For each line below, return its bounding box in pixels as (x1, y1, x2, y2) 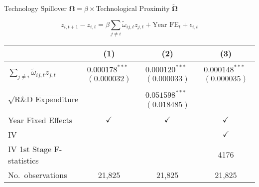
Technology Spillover (4, 3, 67, 13)
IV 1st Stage (8, 143, 52, 155)
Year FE (152, 21, 179, 28)
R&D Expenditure (14, 96, 79, 104)
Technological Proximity (96, 3, 170, 13)
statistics (8, 154, 39, 166)
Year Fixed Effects (8, 114, 73, 126)
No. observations (8, 169, 67, 181)
